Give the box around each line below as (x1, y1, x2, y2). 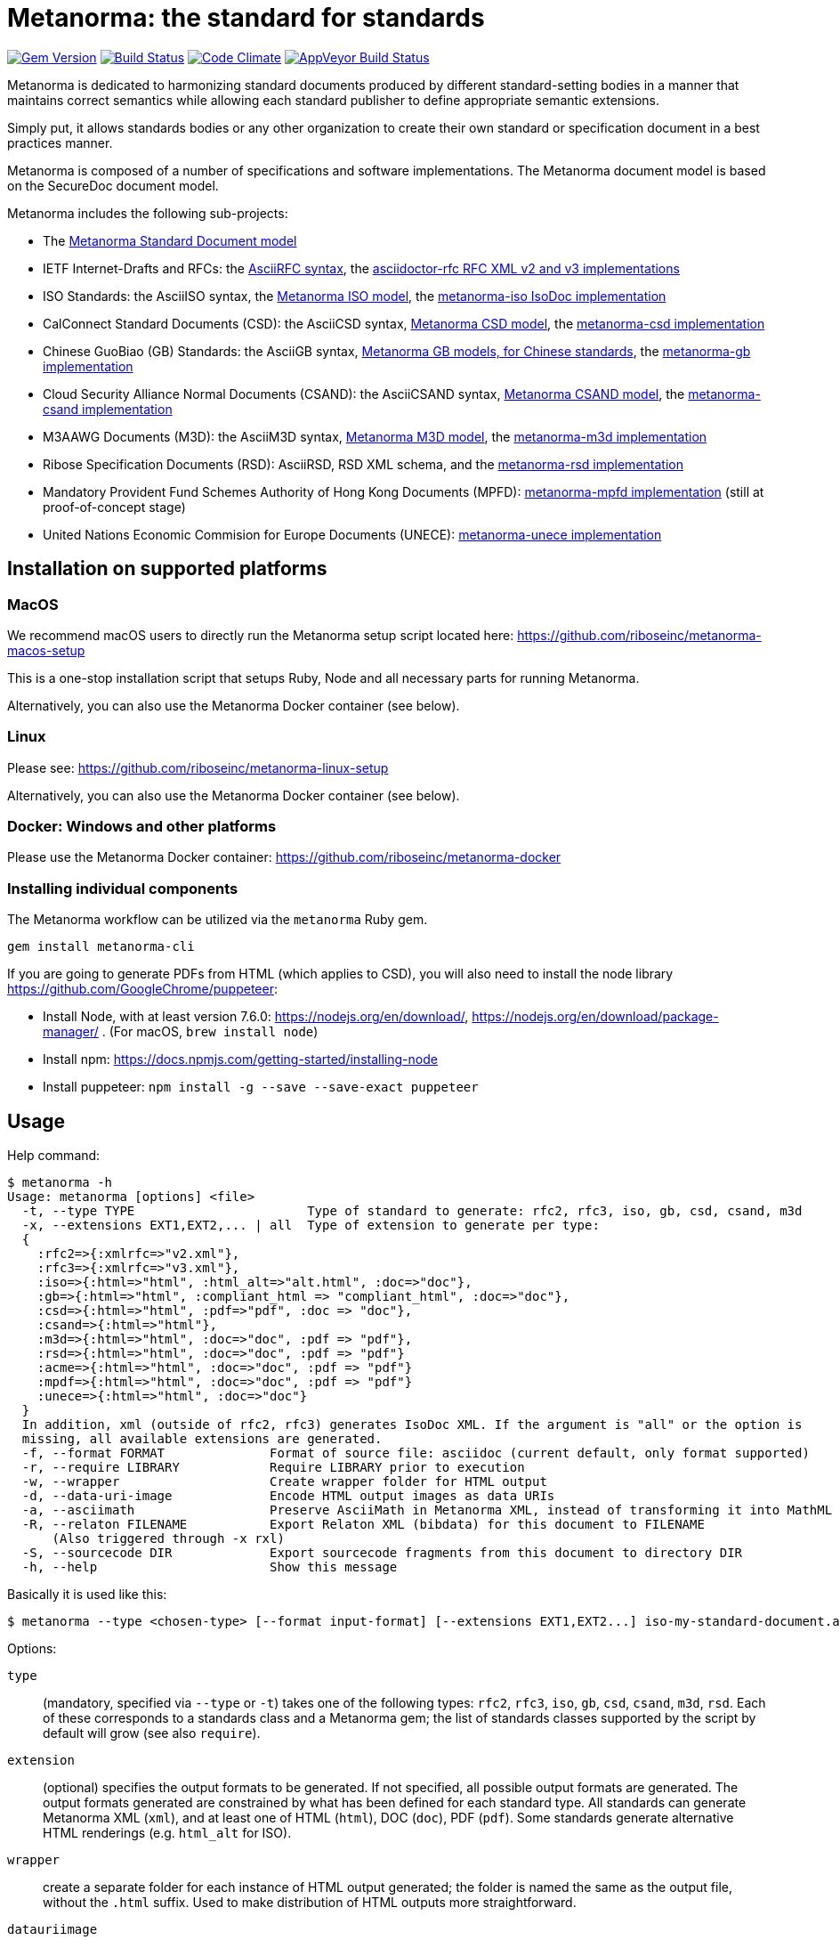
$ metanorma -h (7, 1175, 113, 1190)
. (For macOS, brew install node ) (101, 1024, 319, 1040)
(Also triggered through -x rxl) (52, 1531, 285, 1546)
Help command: (7, 1148, 101, 1164)
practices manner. (7, 134, 113, 150)
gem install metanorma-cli (7, 939, 195, 954)
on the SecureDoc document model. (7, 177, 219, 193)
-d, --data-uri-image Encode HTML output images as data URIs (21, 1489, 555, 1504)
